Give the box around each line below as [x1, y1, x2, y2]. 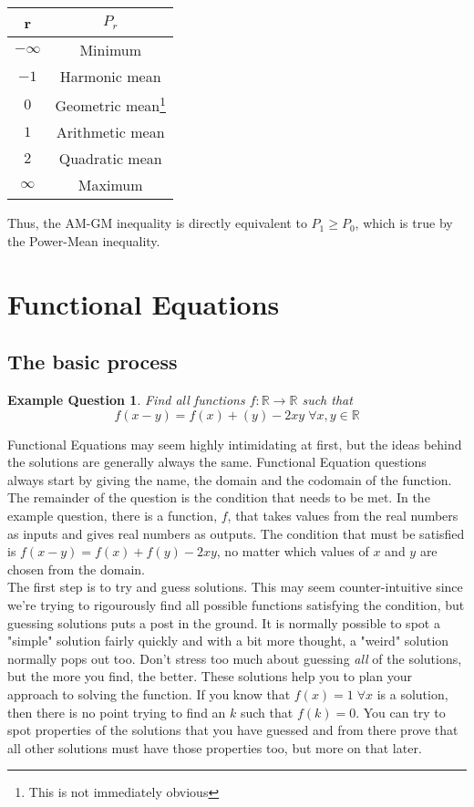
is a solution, [376, 685, 448, 703]
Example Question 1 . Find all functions [7, 390, 245, 409]
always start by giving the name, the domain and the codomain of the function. [7, 470, 452, 489]
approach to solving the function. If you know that [7, 685, 291, 703]
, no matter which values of [216, 542, 369, 561]
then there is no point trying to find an [7, 702, 226, 721]
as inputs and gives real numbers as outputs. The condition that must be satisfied [7, 523, 465, 543]
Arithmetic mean [56, 121, 165, 143]
